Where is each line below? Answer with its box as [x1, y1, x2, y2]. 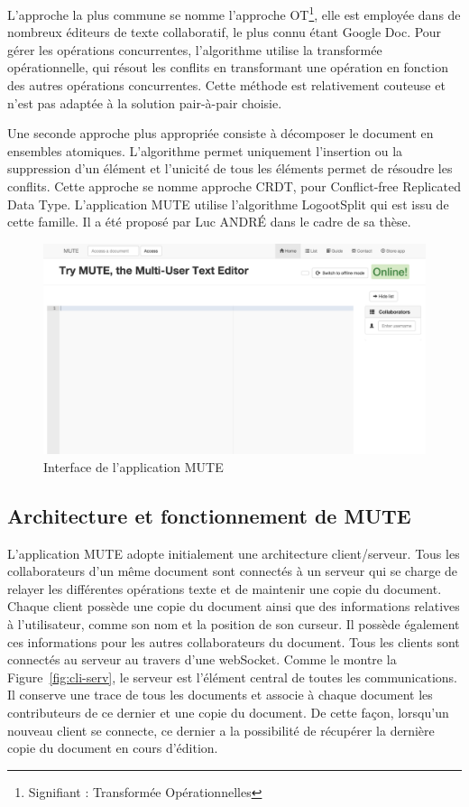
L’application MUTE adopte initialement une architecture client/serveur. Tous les [7, 543, 460, 562]
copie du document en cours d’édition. [7, 738, 218, 757]
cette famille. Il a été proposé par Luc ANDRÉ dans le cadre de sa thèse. [7, 212, 411, 231]
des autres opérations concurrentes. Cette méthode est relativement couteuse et [7, 76, 446, 95]
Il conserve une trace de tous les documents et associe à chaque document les [7, 685, 433, 704]
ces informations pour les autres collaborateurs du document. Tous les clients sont [7, 632, 460, 651]
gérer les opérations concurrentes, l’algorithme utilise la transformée [7, 40, 382, 59]
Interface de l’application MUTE [43, 457, 224, 476]
